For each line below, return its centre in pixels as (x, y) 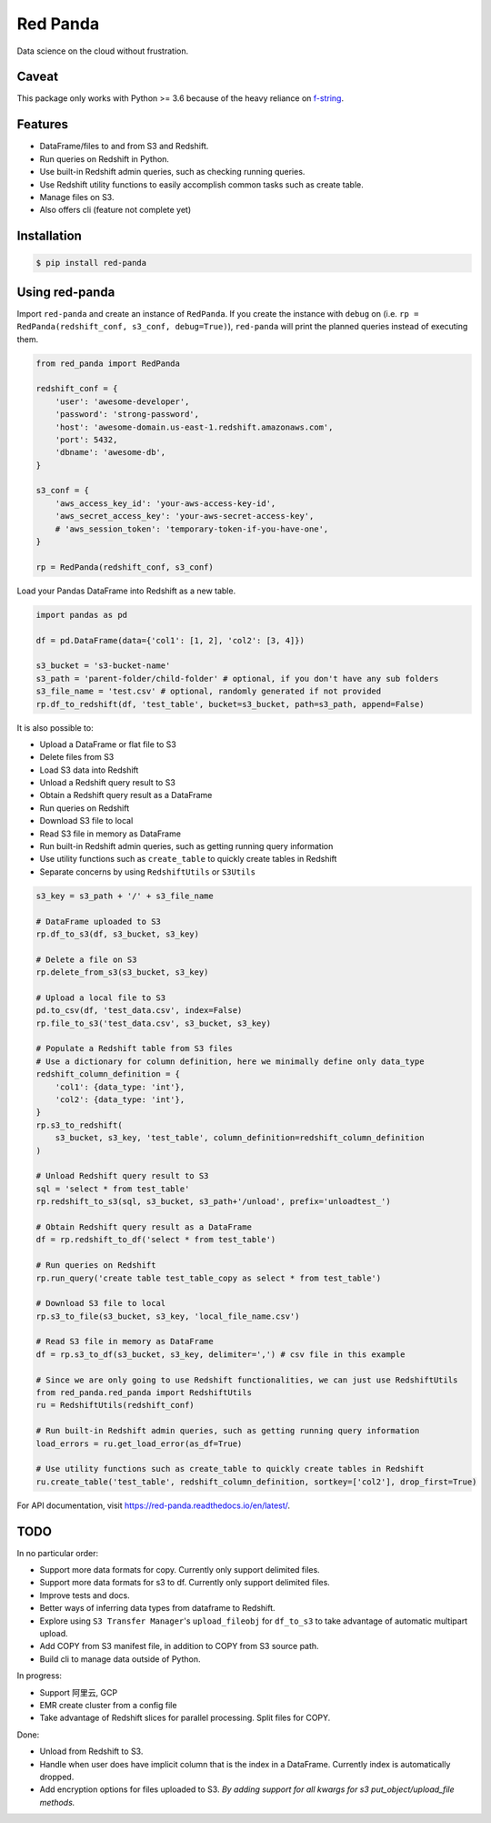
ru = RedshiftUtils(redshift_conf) (115, 1405)
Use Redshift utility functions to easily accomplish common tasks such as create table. (201, 184)
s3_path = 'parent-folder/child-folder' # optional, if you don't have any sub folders (237, 679)
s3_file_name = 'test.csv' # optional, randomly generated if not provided (209, 691)
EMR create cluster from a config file (108, 1705)
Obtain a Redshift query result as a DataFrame (126, 795)
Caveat (38, 77)
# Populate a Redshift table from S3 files (135, 1048)
